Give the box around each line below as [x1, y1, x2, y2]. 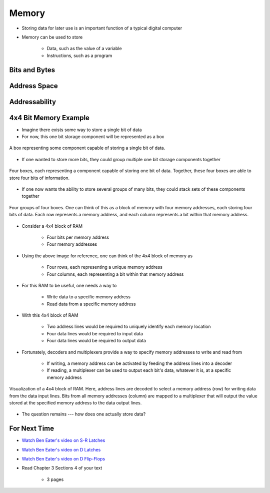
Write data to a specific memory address [46, 294, 131, 300]
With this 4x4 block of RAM [21, 312, 78, 318]
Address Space [9, 82, 58, 90]
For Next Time [9, 424, 54, 433]
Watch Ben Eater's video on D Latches [21, 446, 101, 452]
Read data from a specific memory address [46, 301, 136, 307]
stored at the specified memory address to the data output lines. [9, 400, 142, 405]
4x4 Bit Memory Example [9, 113, 90, 122]
